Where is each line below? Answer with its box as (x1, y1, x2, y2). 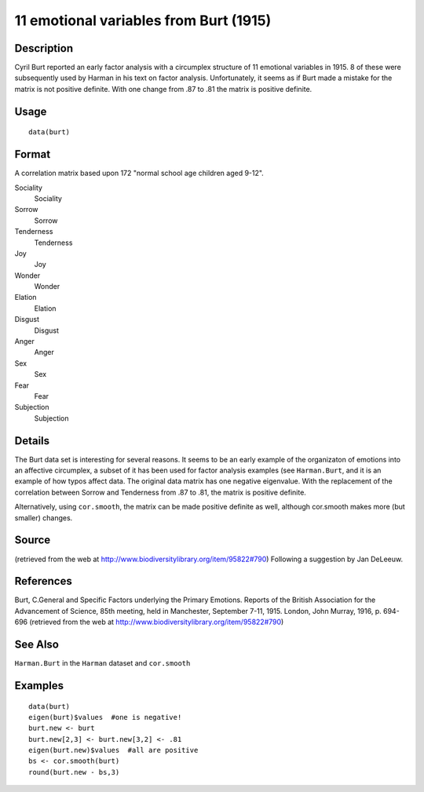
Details (14, 434, 50, 447)
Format (14, 148, 51, 161)
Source (14, 534, 51, 547)
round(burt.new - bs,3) (28, 768, 120, 776)
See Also (14, 638, 59, 651)
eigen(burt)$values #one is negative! (28, 713, 182, 721)
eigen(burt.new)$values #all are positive (28, 746, 199, 755)
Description (14, 42, 74, 55)
